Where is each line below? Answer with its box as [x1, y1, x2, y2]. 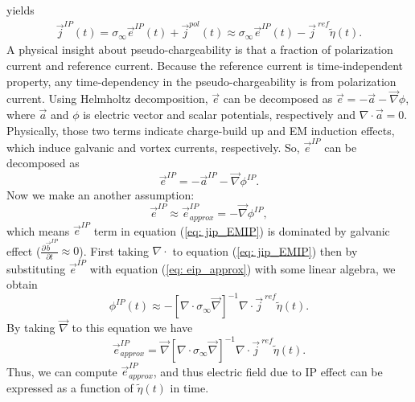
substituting [6, 260, 66, 277]
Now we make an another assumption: [6, 187, 195, 203]
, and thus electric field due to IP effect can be [153, 363, 383, 379]
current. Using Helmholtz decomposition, [6, 90, 208, 107]
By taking [6, 319, 55, 336]
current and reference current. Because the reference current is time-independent [6, 56, 404, 73]
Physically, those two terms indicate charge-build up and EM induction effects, [6, 121, 395, 138]
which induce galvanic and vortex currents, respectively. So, [6, 138, 300, 155]
